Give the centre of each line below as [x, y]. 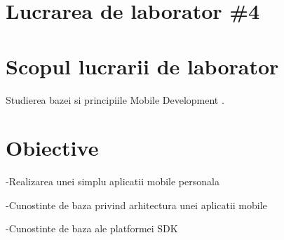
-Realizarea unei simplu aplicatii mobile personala [113, 181]
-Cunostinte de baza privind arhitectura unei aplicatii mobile [136, 205]
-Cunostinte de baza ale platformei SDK [92, 228]
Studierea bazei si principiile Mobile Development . [115, 99]
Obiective [52, 148]
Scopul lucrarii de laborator [142, 66]
